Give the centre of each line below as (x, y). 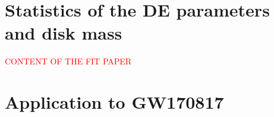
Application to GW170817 (114, 102)
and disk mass (64, 33)
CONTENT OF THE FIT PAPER (68, 61)
